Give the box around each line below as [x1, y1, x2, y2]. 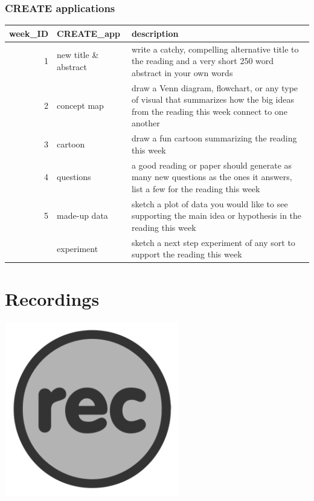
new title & [57, 48, 99, 61]
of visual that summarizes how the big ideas [131, 93, 294, 106]
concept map [57, 99, 104, 111]
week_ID [9, 27, 49, 39]
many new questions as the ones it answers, [131, 170, 292, 183]
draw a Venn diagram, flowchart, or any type [131, 81, 298, 94]
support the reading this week [131, 248, 242, 260]
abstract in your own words [131, 66, 233, 79]
